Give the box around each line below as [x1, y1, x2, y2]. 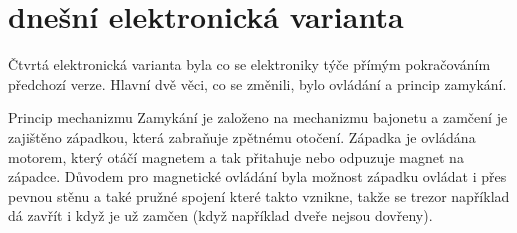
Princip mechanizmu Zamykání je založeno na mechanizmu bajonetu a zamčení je [8, 107, 508, 128]
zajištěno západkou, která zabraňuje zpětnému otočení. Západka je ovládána [8, 126, 476, 147]
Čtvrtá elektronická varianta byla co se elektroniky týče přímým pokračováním [8, 54, 491, 75]
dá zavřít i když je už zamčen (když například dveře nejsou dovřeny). [8, 205, 433, 226]
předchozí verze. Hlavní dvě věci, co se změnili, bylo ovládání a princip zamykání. [8, 73, 507, 94]
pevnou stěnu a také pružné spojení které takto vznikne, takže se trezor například [8, 185, 510, 206]
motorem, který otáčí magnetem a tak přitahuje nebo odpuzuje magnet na [8, 146, 464, 167]
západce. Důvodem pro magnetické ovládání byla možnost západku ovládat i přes [8, 166, 507, 187]
